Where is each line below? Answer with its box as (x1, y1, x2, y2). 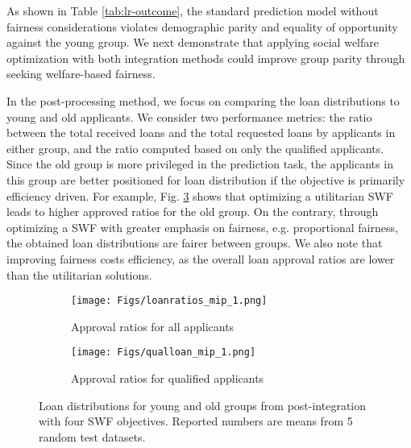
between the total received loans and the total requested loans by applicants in (6, 124, 396, 141)
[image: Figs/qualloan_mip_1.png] (71, 346, 256, 359)
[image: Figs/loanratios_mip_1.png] (71, 295, 268, 307)
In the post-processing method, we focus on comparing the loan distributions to (6, 92, 400, 109)
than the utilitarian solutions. (6, 266, 152, 283)
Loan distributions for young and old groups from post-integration (39, 396, 366, 413)
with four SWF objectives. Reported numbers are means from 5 (39, 413, 353, 429)
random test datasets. (39, 428, 146, 445)
